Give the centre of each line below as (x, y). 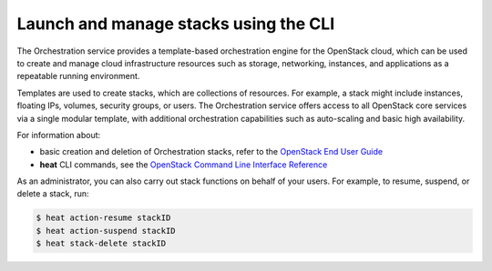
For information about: (59, 135)
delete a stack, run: (53, 194)
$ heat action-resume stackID (103, 218)
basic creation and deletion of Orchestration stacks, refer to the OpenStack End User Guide (211, 152)
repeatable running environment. (78, 76)
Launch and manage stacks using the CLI (176, 24)
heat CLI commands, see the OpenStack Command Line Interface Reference (184, 165)
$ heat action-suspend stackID (106, 231)
